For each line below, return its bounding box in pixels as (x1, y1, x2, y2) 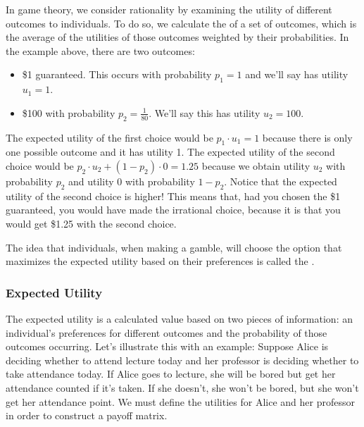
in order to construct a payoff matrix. (6, 408, 168, 423)
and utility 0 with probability (68, 173, 195, 188)
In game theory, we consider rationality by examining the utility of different (6, 2, 332, 16)
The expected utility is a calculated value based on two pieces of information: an (6, 311, 353, 326)
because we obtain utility (201, 158, 310, 173)
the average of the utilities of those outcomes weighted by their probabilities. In (6, 30, 349, 44)
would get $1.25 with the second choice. (6, 216, 177, 230)
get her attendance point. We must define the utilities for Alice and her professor (6, 394, 355, 409)
